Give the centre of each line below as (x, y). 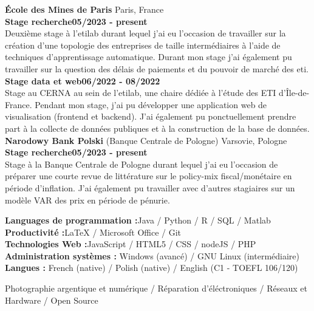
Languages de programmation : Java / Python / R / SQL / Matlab (138, 220)
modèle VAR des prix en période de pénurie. (87, 200)
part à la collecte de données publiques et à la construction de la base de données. (157, 128)
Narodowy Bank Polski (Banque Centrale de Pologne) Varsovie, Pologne (146, 140)
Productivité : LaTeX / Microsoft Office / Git (93, 232)
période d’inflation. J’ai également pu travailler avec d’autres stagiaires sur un (150, 187)
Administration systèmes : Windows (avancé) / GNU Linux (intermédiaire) (152, 255)
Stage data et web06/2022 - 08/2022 (83, 80)
